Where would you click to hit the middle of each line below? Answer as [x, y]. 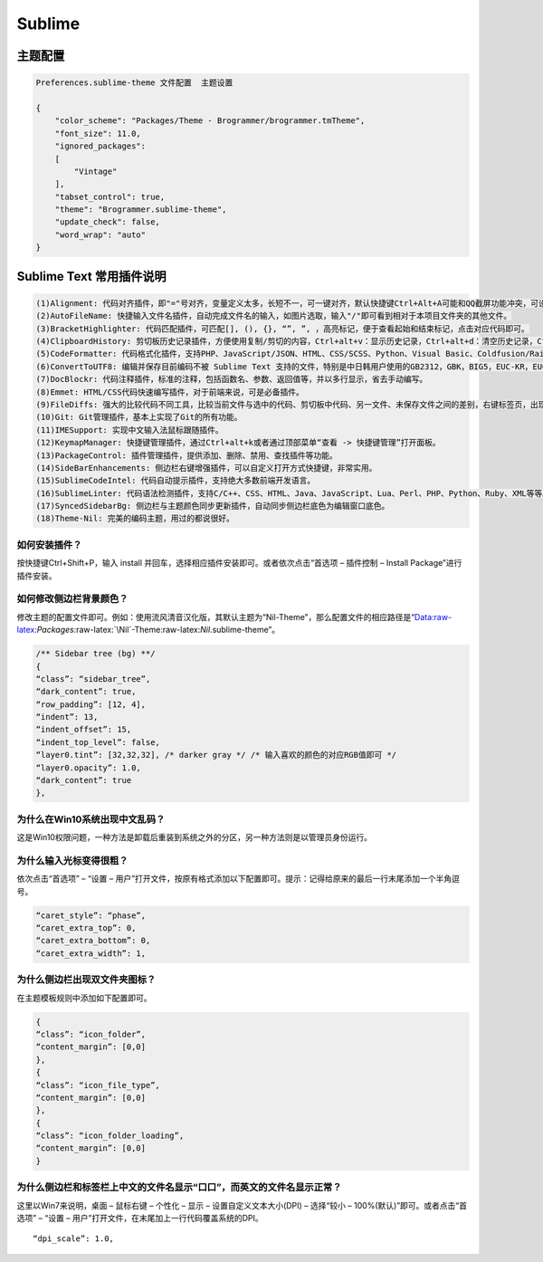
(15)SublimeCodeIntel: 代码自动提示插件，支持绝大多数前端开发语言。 [176, 481]
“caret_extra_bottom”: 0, [93, 941]
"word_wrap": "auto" [100, 234]
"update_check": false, [107, 222]
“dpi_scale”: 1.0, [74, 1239]
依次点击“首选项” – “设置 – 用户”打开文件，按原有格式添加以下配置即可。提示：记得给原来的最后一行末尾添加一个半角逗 [238, 879]
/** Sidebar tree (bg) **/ [95, 654]
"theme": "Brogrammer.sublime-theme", [141, 210]
